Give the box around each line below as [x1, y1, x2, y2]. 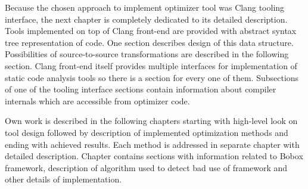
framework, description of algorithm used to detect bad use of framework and [5, 161, 288, 173]
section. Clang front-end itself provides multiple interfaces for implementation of [5, 59, 297, 72]
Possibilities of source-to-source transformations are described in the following [5, 48, 289, 60]
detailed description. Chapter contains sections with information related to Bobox [5, 150, 303, 162]
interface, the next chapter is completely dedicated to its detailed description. [5, 13, 288, 25]
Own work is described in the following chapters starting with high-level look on [5, 114, 298, 127]
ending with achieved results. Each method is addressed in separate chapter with [5, 138, 300, 150]
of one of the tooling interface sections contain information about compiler [5, 83, 276, 95]
